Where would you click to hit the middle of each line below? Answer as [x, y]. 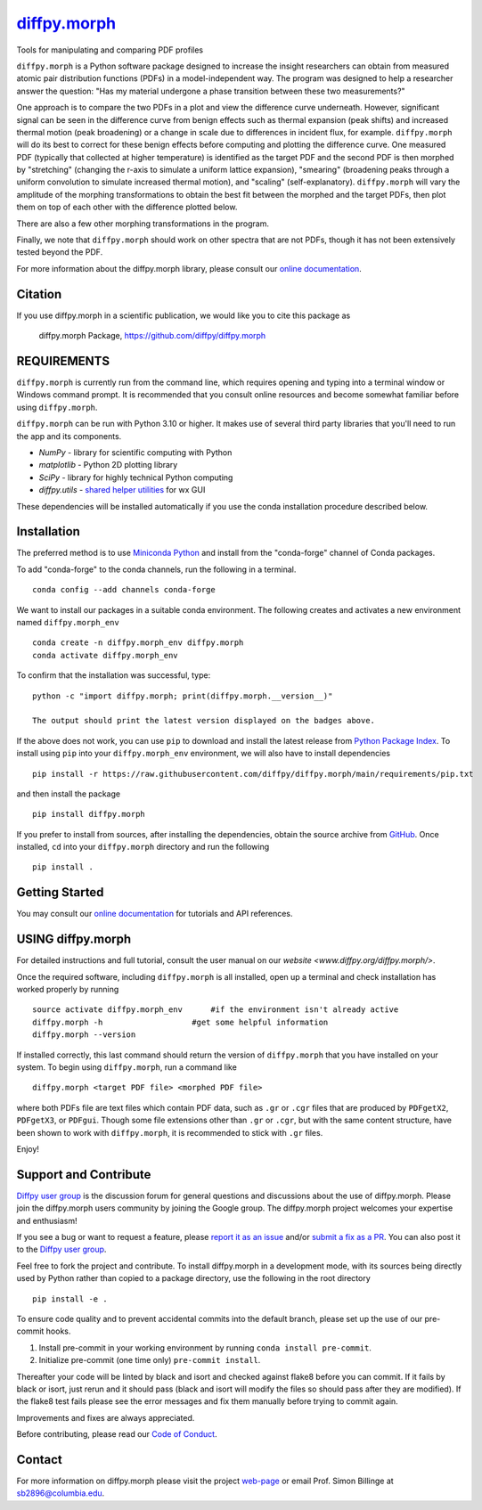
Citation [39, 294]
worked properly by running [68, 990]
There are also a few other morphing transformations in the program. [143, 224]
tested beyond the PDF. [60, 252]
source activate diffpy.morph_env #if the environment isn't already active [216, 1010]
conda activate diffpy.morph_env [105, 655]
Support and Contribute [84, 1175]
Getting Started [60, 892]
